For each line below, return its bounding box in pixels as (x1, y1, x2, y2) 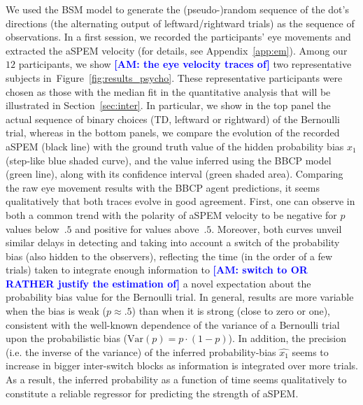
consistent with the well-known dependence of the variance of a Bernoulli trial (6, 317, 340, 332)
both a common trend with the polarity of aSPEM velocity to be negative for (6, 207, 337, 222)
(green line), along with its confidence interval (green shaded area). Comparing (6, 166, 343, 181)
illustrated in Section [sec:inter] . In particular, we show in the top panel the (6, 98, 331, 113)
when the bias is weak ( (6, 304, 107, 318)
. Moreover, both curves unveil (211, 221, 342, 236)
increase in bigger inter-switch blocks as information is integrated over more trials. (6, 358, 358, 373)
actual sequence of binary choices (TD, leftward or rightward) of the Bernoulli (6, 111, 340, 126)
